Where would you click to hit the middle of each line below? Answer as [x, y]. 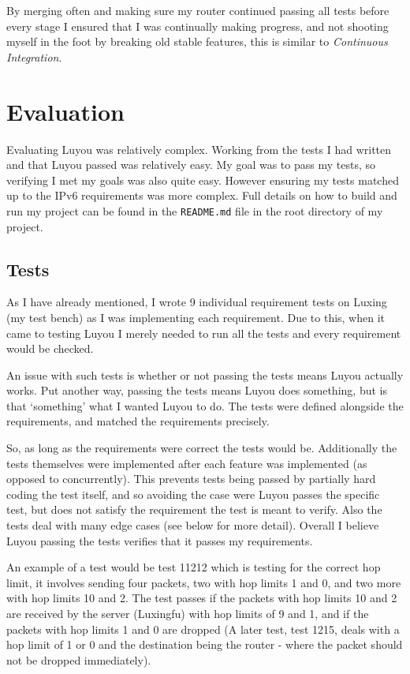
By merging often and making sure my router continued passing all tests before [198, 10]
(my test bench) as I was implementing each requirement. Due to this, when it [196, 317]
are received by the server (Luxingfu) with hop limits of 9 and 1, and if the [188, 614]
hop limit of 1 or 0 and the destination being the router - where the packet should [205, 644]
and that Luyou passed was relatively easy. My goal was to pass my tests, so [191, 165]
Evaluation [65, 111]
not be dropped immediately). [79, 659]
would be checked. [50, 348]
